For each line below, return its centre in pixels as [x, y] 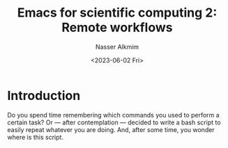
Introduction [44, 96]
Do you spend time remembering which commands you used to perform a [113, 115]
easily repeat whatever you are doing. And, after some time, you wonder [111, 129]
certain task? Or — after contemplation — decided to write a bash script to [114, 122]
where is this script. [36, 137]
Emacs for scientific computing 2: [117, 13]
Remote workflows [117, 27]
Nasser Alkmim [117, 47]
